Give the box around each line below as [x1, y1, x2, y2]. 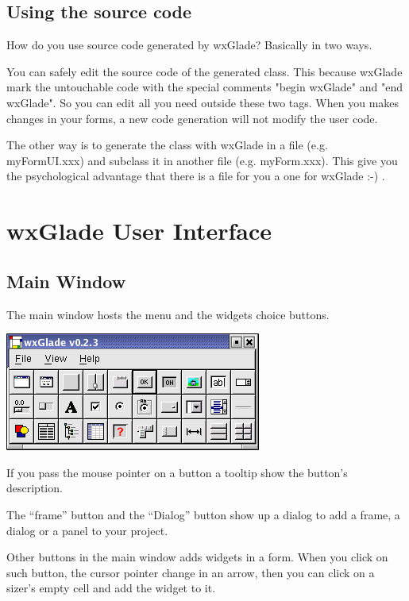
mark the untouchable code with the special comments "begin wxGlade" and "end [6, 79, 403, 95]
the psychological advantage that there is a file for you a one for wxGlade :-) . [6, 168, 385, 184]
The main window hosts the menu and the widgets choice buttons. [6, 306, 330, 322]
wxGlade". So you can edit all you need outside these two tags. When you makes [6, 94, 399, 110]
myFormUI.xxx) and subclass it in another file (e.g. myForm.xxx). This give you [6, 152, 398, 168]
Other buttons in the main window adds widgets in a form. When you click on [6, 549, 388, 565]
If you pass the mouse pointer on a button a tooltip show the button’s [6, 464, 348, 480]
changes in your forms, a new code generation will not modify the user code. [6, 110, 378, 126]
